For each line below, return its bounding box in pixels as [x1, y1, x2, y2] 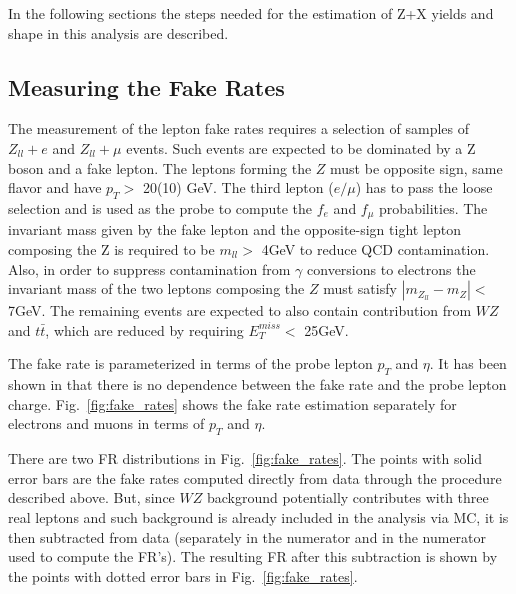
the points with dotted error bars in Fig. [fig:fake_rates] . [8, 565, 358, 586]
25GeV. [304, 319, 349, 340]
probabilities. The [379, 197, 488, 218]
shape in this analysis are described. [8, 22, 229, 43]
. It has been [429, 353, 507, 374]
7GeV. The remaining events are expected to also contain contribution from [8, 300, 472, 321]
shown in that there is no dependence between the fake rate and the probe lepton [8, 374, 507, 395]
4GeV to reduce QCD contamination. [261, 239, 490, 260]
